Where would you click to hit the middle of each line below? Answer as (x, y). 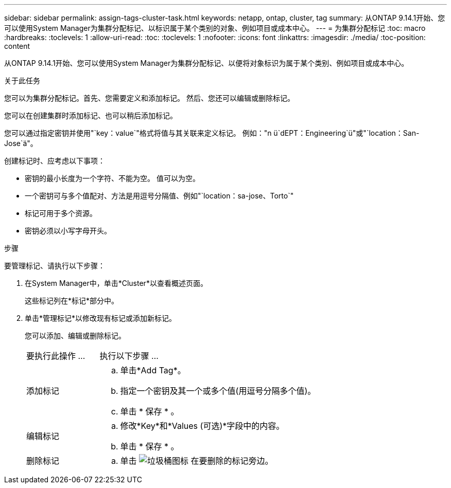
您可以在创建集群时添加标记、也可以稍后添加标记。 (91, 115)
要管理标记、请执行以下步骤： (55, 266)
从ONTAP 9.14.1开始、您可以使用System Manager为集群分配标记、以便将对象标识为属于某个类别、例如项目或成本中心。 (206, 63)
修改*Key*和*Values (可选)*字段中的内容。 (202, 426)
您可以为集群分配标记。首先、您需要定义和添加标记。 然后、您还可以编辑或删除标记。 (149, 98)
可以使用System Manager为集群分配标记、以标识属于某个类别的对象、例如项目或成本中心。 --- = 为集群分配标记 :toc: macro (215, 28)
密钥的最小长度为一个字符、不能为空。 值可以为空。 (112, 178)
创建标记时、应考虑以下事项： (55, 161)
